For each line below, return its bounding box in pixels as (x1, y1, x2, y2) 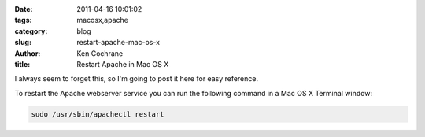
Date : (14, 5, 33, 13)
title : (14, 59, 31, 68)
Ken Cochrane (76, 48, 124, 58)
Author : (14, 48, 41, 58)
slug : (14, 38, 31, 47)
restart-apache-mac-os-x (76, 38, 161, 47)
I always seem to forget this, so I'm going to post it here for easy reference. (14, 74, 259, 83)
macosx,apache (76, 16, 129, 25)
